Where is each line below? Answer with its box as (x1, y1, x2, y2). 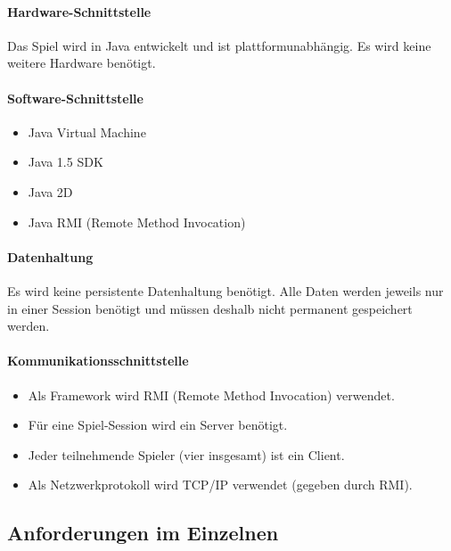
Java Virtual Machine (28, 122, 146, 141)
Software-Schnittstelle (7, 88, 143, 107)
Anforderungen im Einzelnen (7, 519, 279, 547)
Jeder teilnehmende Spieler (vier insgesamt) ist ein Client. (28, 445, 345, 464)
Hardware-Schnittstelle (7, 2, 152, 21)
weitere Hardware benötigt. (7, 53, 156, 72)
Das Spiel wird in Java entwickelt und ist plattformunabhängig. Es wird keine (7, 36, 431, 54)
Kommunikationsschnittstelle (7, 351, 189, 370)
